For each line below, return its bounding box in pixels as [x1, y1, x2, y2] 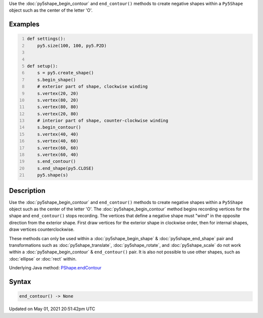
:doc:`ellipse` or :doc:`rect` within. [9, 256, 77, 262]
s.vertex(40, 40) [37, 131, 79, 137]
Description [9, 187, 46, 195]
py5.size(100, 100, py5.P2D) [37, 43, 107, 48]
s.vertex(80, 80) [37, 104, 79, 110]
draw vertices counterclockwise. [9, 226, 75, 232]
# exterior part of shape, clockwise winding [37, 84, 148, 90]
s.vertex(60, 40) [37, 152, 79, 158]
